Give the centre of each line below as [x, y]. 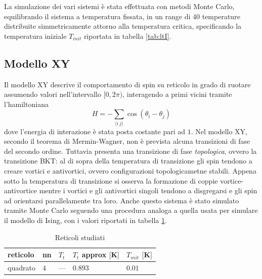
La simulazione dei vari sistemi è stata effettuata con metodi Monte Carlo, [119, 6]
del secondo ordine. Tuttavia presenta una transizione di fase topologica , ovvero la [130, 151]
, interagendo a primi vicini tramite [177, 94]
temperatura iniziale [35, 36]
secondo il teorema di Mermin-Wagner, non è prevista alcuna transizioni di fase [127, 141]
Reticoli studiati [80, 237]
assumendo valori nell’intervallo [53, 94]
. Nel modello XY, [219, 131]
